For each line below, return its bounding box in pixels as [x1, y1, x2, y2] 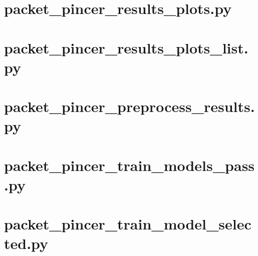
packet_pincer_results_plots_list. [4, 37, 248, 57]
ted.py [4, 233, 49, 253]
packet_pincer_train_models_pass [4, 154, 255, 175]
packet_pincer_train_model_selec [4, 213, 251, 234]
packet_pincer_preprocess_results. [4, 96, 255, 116]
